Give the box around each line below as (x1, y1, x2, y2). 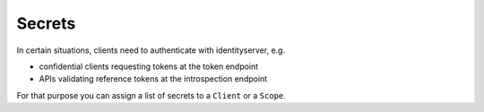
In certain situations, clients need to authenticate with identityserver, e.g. (16, 45, 286, 56)
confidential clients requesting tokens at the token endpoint (39, 61, 259, 72)
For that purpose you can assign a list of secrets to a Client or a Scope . (16, 90, 286, 100)
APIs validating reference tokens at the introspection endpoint (39, 73, 268, 84)
